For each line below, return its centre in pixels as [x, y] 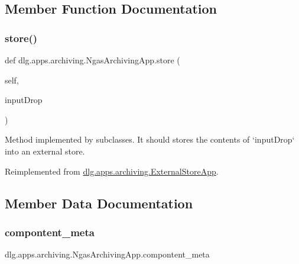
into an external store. [45, 151]
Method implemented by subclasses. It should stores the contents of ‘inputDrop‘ [150, 139]
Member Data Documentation [99, 203]
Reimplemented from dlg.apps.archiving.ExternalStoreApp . [112, 171]
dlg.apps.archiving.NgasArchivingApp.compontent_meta [107, 254]
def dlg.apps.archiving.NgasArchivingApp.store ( [92, 60]
